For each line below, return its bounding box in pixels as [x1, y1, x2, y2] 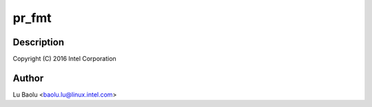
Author [12, 72, 44, 84]
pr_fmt [12, 10, 52, 25]
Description [12, 36, 65, 48]
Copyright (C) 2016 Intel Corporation [12, 55, 116, 63]
